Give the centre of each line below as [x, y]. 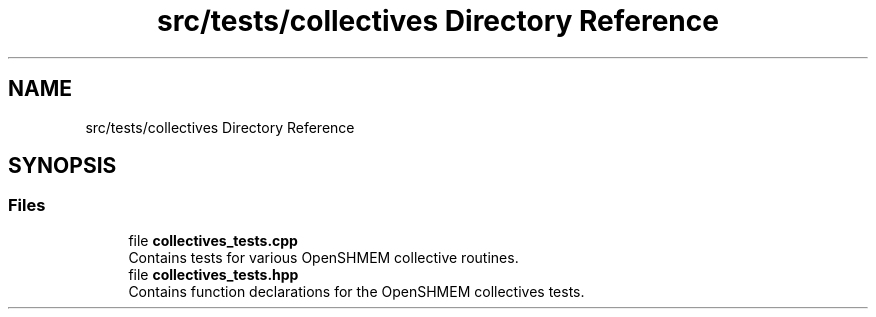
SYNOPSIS [62, 166]
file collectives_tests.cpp [213, 240]
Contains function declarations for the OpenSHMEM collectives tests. [356, 291]
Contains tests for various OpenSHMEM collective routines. [323, 257]
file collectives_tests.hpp [213, 274]
